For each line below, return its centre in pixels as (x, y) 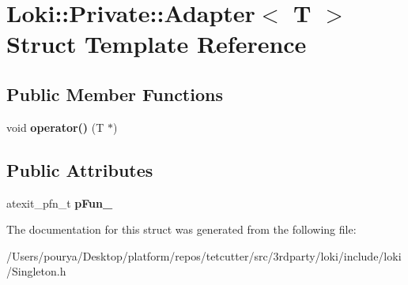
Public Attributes (80, 169)
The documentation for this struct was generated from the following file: (181, 229)
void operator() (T (55, 127)
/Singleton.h (36, 271)
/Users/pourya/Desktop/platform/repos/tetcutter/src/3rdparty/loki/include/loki (204, 255)
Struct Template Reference (157, 44)
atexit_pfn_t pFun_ (60, 202)
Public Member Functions (115, 94)
